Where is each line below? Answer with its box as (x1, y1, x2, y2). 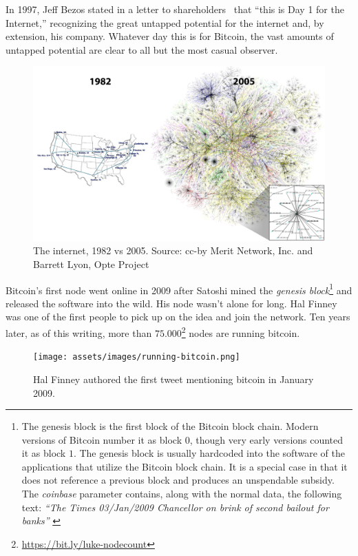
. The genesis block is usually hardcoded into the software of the (73, 446, 345, 460)
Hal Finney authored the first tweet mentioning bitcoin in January (33, 371, 314, 386)
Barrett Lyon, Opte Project (33, 256, 149, 271)
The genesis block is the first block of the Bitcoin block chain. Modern (21, 419, 319, 433)
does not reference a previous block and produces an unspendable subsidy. (21, 473, 335, 487)
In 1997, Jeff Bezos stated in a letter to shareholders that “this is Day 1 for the (6, 2, 344, 16)
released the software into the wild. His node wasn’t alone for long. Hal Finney (6, 296, 337, 310)
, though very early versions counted (189, 432, 344, 446)
